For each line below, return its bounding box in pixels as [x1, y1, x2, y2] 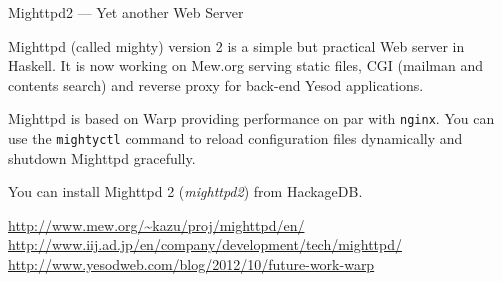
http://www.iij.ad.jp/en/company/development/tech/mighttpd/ [8, 234, 403, 255]
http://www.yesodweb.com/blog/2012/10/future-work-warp [8, 254, 375, 275]
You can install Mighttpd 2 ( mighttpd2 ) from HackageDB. [8, 181, 363, 202]
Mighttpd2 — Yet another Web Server [8, 2, 244, 22]
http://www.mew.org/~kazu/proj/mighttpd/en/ [8, 214, 305, 235]
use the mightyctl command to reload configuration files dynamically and [8, 128, 463, 149]
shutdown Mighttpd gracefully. [8, 147, 196, 168]
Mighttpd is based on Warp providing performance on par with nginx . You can [8, 108, 495, 129]
